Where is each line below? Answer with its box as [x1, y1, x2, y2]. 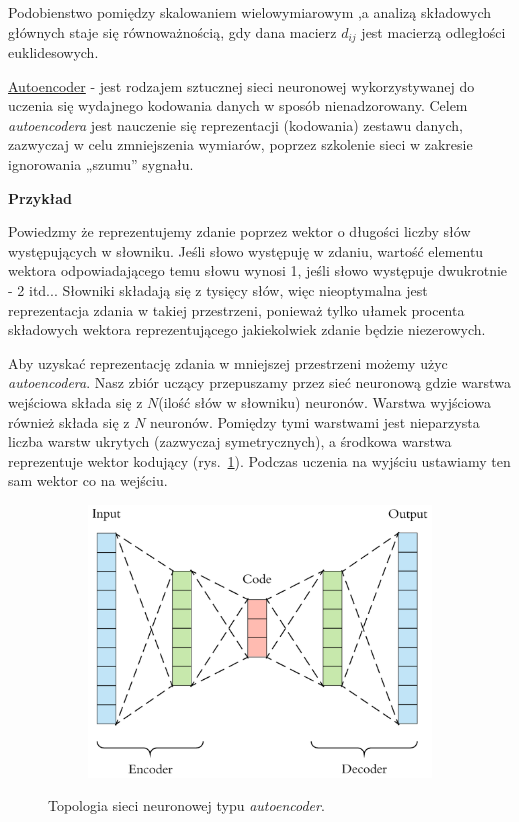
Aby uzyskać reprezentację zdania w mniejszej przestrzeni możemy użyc [8, 352, 448, 373]
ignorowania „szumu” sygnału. [8, 154, 194, 175]
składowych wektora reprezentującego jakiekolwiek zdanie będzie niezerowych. [8, 319, 486, 340]
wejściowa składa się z [8, 391, 143, 412]
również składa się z [8, 411, 130, 432]
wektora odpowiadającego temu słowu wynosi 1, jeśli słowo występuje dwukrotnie [8, 260, 508, 281]
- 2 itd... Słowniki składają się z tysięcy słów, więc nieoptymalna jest [8, 279, 428, 300]
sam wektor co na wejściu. [8, 470, 168, 491]
